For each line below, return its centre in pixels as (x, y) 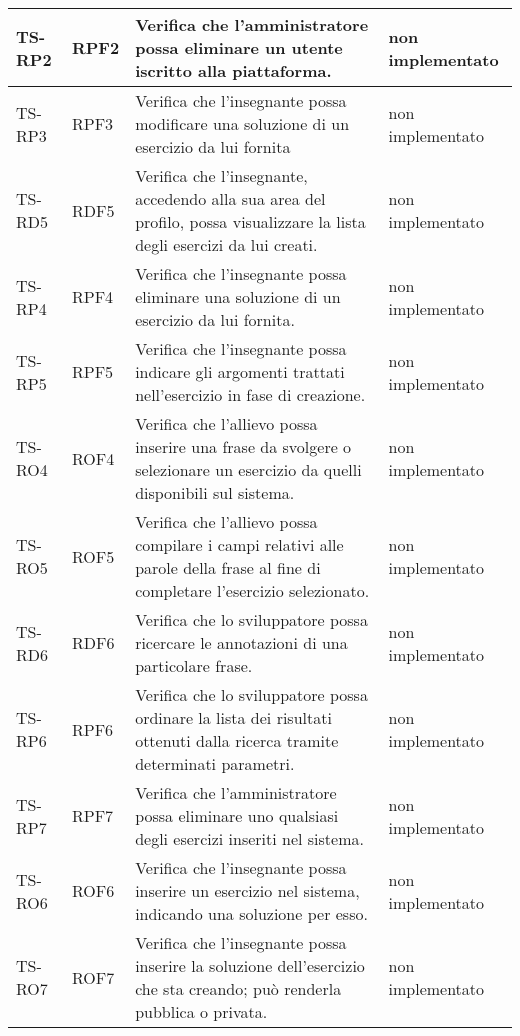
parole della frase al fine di (228, 567)
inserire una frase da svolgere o (243, 446)
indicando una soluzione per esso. (251, 913)
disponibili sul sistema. (215, 492)
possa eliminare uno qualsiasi (237, 815)
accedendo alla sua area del (230, 198)
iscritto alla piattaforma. (233, 70)
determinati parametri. (215, 763)
